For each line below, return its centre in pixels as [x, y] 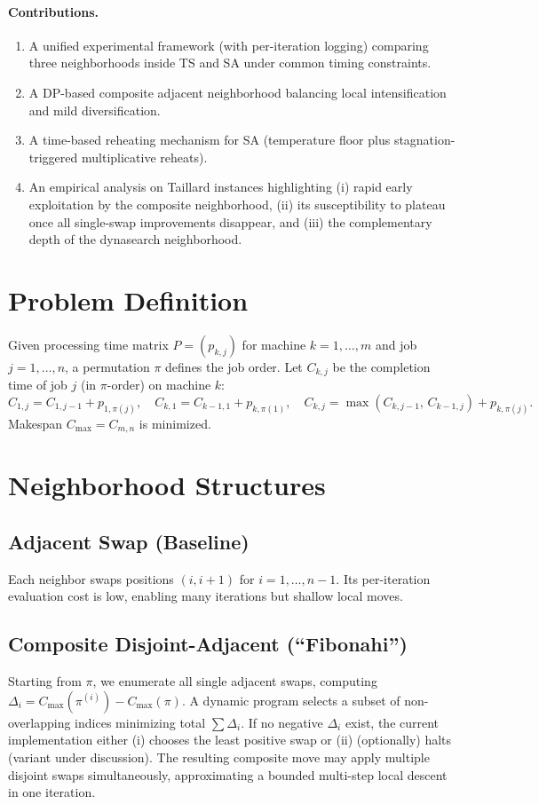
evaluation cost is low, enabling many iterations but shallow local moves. [206, 596]
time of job [38, 385]
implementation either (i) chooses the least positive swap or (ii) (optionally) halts [230, 740]
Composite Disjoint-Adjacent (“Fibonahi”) [208, 644]
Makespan [36, 423]
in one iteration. [52, 792]
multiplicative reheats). [144, 157]
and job [396, 344]
